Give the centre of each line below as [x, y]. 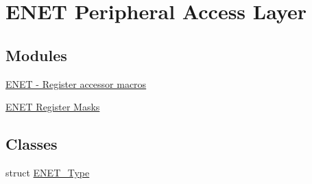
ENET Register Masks [53, 107]
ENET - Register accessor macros [76, 83]
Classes [32, 144]
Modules [36, 55]
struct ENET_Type [48, 172]
